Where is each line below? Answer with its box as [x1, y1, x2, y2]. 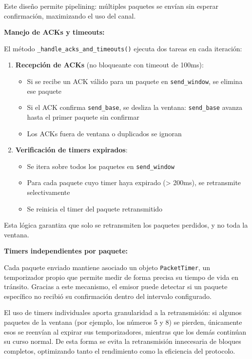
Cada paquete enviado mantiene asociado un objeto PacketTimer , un [4, 262, 211, 272]
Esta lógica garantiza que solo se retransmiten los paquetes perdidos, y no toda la [4, 220, 248, 230]
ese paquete [27, 85, 62, 96]
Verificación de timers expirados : [15, 145, 128, 155]
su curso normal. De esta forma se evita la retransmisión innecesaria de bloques [4, 336, 241, 346]
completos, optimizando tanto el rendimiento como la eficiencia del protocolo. [4, 345, 235, 356]
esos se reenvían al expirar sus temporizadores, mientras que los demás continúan [4, 326, 247, 337]
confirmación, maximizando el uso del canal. [4, 10, 136, 21]
